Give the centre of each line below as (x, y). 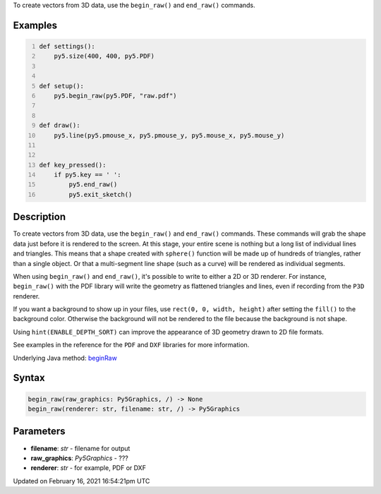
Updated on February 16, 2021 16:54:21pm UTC (81, 481)
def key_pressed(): (73, 165)
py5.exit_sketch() (101, 194)
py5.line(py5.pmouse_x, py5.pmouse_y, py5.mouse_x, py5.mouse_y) (169, 135)
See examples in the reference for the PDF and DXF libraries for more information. (131, 345)
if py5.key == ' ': (87, 175)
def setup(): (62, 86)
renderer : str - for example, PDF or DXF (88, 468)
